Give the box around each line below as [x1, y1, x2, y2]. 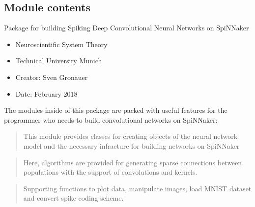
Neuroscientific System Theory [15, 39, 108, 49]
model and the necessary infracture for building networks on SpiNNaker [23, 140, 240, 151]
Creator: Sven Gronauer [15, 72, 88, 82]
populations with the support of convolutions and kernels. [23, 167, 198, 177]
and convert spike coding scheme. [23, 193, 124, 203]
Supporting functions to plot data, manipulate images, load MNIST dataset [23, 183, 252, 193]
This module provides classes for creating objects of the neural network [23, 131, 238, 141]
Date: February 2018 [15, 88, 78, 99]
